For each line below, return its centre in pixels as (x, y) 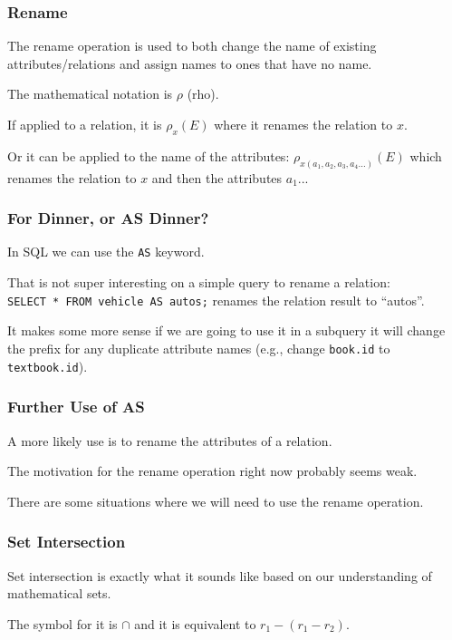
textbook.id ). (48, 366)
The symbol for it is (63, 623)
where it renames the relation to (303, 124)
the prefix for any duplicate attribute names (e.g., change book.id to (199, 348)
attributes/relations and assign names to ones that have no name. (190, 63)
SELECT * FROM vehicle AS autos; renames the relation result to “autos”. (216, 300)
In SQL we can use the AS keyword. (106, 252)
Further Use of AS (76, 407)
